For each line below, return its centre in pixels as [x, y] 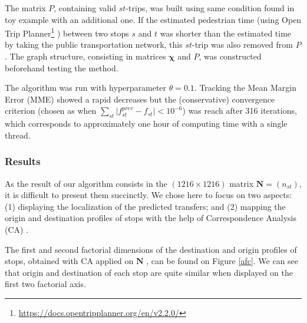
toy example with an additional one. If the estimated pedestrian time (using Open [153, 19]
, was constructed [230, 56]
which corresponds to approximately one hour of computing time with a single [146, 123]
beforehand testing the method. [62, 67]
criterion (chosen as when [51, 111]
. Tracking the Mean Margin [245, 88]
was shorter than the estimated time [226, 33]
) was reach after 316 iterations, [240, 111]
